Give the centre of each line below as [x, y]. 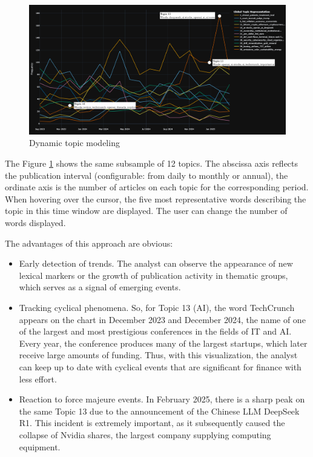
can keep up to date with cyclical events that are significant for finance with [160, 366]
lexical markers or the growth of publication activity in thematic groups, [153, 275]
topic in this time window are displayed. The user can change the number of [146, 211]
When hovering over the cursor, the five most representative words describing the [156, 198]
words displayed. [35, 223]
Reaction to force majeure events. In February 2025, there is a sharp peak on [162, 399]
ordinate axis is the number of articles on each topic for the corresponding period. [157, 187]
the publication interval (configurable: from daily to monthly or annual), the [147, 175]
